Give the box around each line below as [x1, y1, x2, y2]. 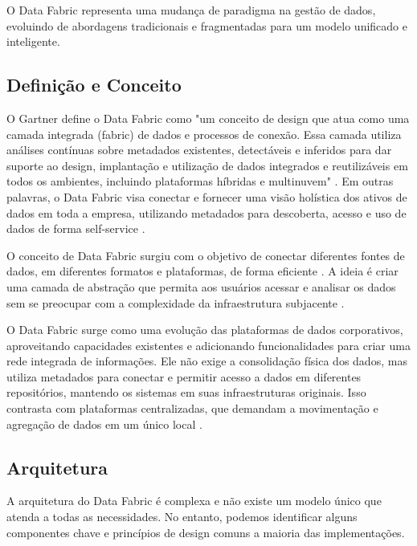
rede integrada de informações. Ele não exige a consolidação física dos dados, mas [6, 352, 407, 369]
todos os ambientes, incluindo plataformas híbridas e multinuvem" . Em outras [6, 173, 394, 189]
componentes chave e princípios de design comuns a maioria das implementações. [6, 524, 405, 540]
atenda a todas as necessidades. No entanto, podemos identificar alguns [6, 508, 358, 525]
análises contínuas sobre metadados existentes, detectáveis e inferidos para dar [6, 141, 392, 158]
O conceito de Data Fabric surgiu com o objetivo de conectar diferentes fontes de [6, 247, 405, 263]
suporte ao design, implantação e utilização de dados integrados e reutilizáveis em [6, 157, 408, 173]
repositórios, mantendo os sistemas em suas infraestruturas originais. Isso [6, 384, 366, 401]
